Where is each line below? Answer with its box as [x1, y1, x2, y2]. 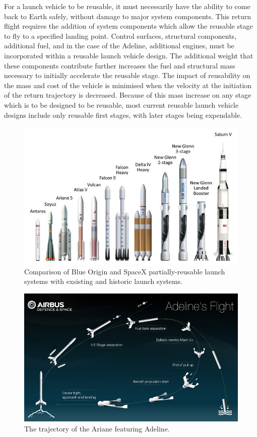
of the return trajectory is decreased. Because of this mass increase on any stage [4, 90, 251, 100]
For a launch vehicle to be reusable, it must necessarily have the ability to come [4, 1, 250, 11]
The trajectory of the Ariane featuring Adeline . [24, 423, 170, 433]
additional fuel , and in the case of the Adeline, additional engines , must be [4, 40, 234, 51]
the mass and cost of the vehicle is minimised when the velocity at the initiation [4, 80, 252, 90]
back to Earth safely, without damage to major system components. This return [4, 11, 251, 21]
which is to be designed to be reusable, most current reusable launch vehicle [4, 99, 239, 110]
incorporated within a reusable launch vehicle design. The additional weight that [4, 50, 253, 60]
